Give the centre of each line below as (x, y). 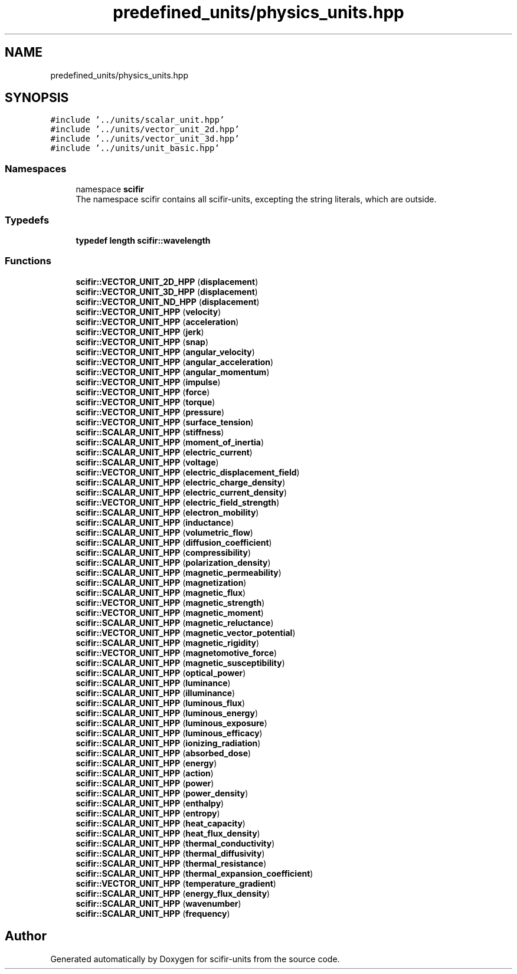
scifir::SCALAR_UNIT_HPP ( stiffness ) (150, 432)
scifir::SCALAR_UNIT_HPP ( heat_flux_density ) (168, 833)
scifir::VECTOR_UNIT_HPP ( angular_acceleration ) (175, 362)
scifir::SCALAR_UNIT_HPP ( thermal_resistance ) (171, 863)
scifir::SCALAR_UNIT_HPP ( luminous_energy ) (167, 713)
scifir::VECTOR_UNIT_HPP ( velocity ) (148, 311)
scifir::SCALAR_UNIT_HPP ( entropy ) (148, 813)
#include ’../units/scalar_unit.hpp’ (138, 120)
